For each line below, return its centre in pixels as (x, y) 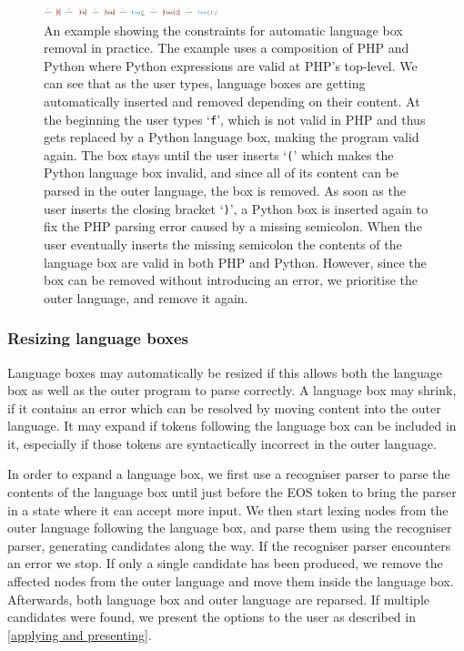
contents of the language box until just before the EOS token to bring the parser (232, 492)
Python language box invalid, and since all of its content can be (222, 173)
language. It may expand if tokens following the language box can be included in (232, 426)
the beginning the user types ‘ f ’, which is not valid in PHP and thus (235, 119)
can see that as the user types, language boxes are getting (205, 83)
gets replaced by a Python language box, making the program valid (232, 137)
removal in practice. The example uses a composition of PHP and (227, 48)
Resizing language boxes (98, 338)
